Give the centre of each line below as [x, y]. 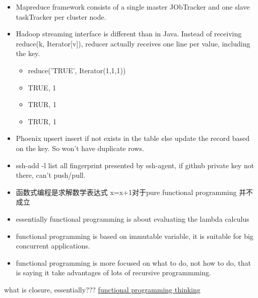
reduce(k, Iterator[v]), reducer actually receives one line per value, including [133, 43]
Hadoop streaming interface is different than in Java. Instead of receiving [129, 34]
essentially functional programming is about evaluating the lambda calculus [133, 218]
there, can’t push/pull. [51, 175]
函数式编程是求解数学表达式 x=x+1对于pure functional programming [126, 192]
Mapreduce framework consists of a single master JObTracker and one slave [133, 7]
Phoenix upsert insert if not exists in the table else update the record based [133, 138]
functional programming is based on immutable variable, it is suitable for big [135, 236]
